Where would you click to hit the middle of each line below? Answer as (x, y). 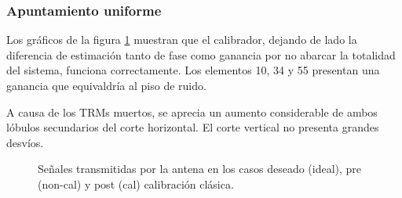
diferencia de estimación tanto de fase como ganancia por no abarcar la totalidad (201, 54)
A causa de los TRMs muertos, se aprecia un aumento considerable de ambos (192, 112)
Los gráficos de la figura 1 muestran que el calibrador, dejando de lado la (182, 40)
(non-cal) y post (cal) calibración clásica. (136, 184)
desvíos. (25, 142)
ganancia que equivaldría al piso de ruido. (106, 85)
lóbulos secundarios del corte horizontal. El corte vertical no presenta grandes (193, 127)
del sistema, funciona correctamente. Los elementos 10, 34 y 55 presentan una (193, 70)
